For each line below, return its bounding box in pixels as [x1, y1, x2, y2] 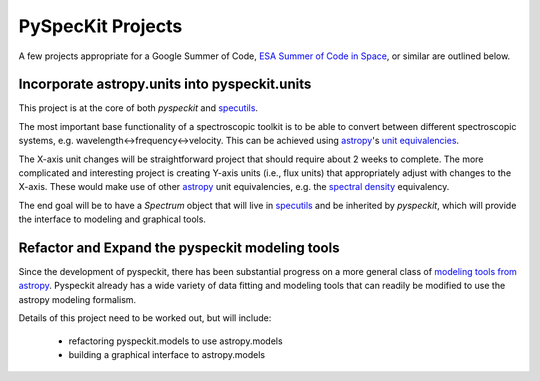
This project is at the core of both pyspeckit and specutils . [18, 102, 259, 114]
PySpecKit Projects [18, 15, 183, 37]
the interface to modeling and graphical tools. [18, 213, 207, 225]
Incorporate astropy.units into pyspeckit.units [18, 76, 312, 93]
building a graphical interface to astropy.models [68, 349, 265, 361]
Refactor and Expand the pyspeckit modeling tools [18, 240, 340, 256]
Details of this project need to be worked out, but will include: [18, 312, 272, 324]
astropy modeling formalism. [18, 293, 137, 305]
